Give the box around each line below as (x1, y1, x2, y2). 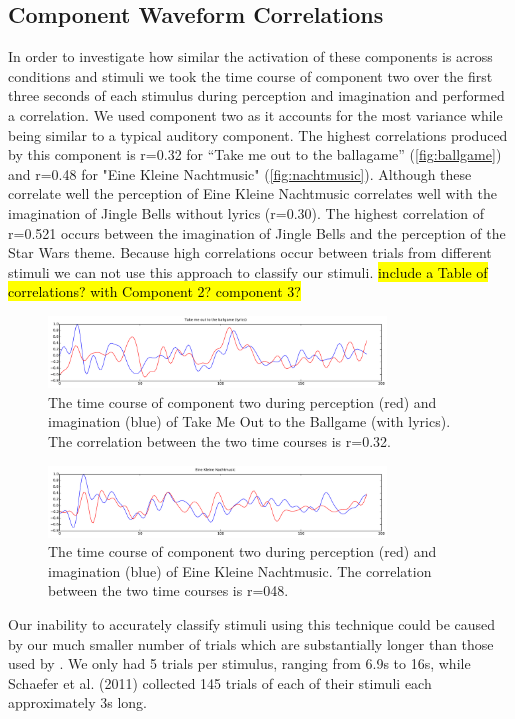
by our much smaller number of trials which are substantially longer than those (8, 633, 494, 654)
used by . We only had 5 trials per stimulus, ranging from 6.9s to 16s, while (8, 653, 471, 674)
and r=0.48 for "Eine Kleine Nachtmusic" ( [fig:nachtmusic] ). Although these (8, 163, 472, 184)
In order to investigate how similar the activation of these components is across (8, 46, 493, 67)
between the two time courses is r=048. (48, 580, 289, 601)
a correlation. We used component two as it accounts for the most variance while (8, 104, 503, 125)
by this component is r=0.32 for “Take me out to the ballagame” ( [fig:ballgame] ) (8, 144, 502, 165)
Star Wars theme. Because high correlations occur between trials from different (8, 242, 492, 263)
